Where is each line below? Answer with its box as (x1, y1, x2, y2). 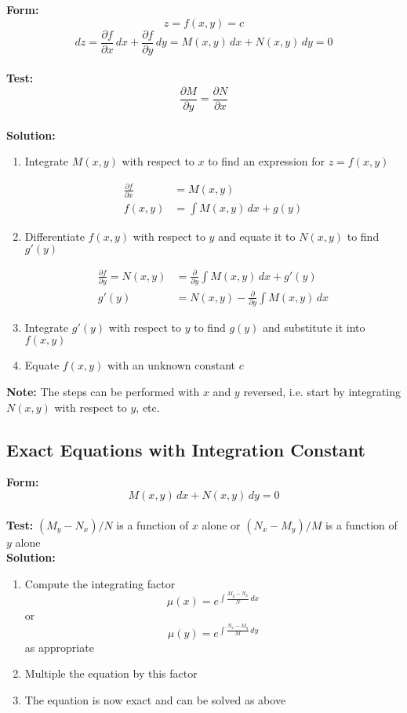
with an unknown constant (107, 357, 236, 373)
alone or (202, 516, 241, 533)
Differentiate (24, 227, 85, 244)
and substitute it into (263, 318, 365, 335)
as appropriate (24, 638, 94, 655)
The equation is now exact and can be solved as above (24, 691, 286, 708)
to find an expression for (208, 153, 325, 169)
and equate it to (218, 227, 296, 244)
